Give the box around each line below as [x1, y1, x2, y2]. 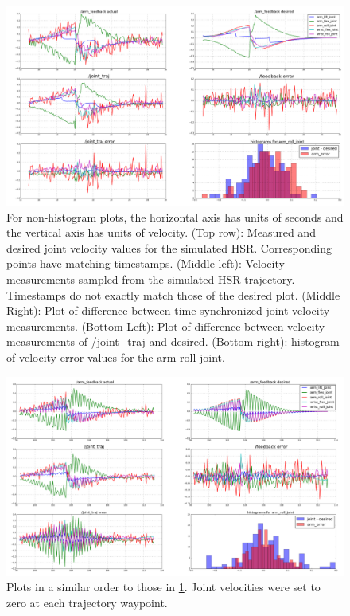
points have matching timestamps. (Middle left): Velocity [6, 255, 285, 272]
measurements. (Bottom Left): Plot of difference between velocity [6, 317, 325, 334]
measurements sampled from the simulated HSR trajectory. [6, 271, 295, 288]
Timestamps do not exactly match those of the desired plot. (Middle [6, 286, 340, 303]
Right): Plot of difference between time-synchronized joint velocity [6, 302, 330, 319]
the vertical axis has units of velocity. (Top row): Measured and [6, 224, 316, 241]
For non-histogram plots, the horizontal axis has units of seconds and [6, 208, 344, 225]
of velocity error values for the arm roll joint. [6, 349, 225, 366]
